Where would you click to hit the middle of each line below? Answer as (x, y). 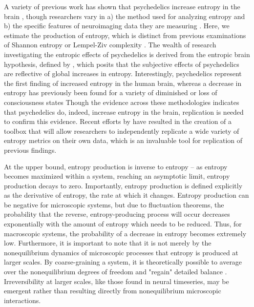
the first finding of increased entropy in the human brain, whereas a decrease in (123, 83)
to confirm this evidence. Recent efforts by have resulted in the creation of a (118, 121)
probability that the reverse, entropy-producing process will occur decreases (117, 214)
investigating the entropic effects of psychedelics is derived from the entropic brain (127, 54)
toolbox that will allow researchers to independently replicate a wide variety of (122, 131)
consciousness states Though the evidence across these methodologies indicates (122, 102)
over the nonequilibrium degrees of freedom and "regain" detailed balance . (116, 272)
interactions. (22, 300)
